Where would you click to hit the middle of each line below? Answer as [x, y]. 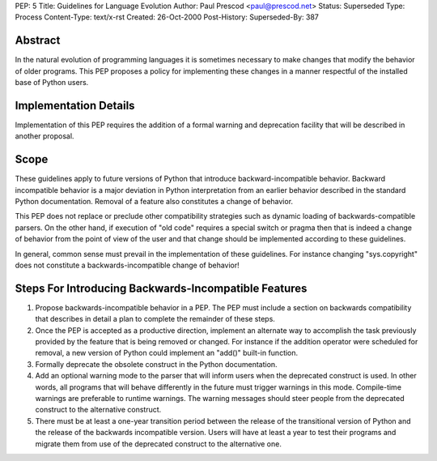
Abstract [38, 41]
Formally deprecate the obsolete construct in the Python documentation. [157, 364]
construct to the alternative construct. [98, 410]
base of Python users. [52, 83]
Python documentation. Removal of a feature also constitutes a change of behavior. [154, 202]
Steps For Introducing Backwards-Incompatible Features [161, 288]
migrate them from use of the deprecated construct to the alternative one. [159, 444]
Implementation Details [75, 105]
